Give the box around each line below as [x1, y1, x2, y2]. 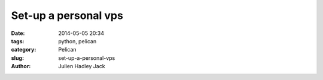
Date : [11, 30, 25, 37]
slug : [11, 54, 24, 62]
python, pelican [58, 37, 97, 44]
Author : [11, 63, 31, 70]
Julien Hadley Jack [58, 63, 105, 70]
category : [11, 46, 36, 53]
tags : [11, 37, 25, 44]
